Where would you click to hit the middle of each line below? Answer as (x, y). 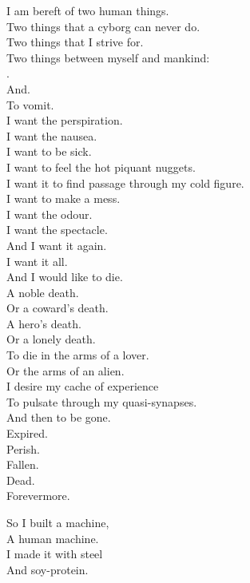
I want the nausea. (52, 135)
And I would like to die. (65, 277)
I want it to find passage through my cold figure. (125, 182)
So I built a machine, (58, 522)
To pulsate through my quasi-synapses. (102, 401)
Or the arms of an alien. (65, 370)
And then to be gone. (59, 417)
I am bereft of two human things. (88, 10)
